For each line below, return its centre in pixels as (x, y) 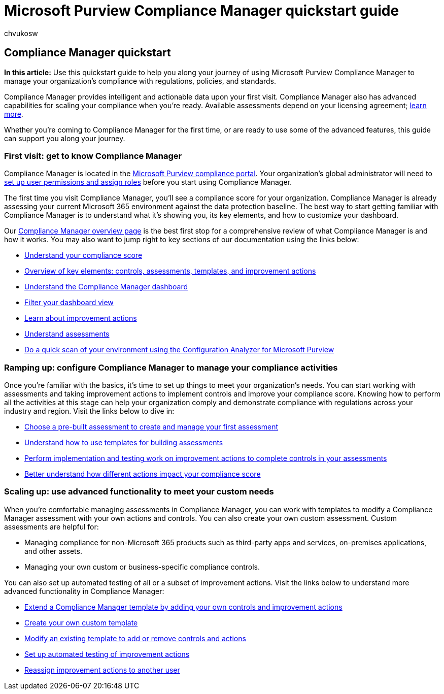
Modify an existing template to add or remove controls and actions (135, 638)
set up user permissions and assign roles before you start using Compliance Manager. (148, 182)
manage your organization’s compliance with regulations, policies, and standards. (140, 81)
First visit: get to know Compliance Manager (93, 156)
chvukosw (21, 33)
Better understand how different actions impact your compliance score (143, 474)
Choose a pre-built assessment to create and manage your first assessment (151, 427)
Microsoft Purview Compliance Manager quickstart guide (202, 11)
